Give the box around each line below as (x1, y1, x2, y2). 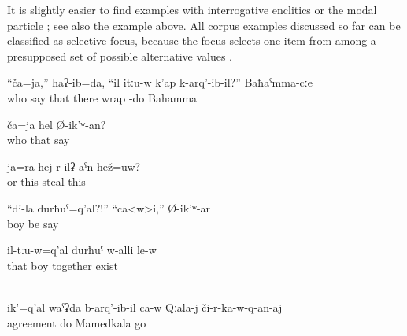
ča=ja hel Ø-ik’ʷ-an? (7, 116, 106, 132)
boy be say (7, 215, 59, 231)
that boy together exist (7, 257, 118, 273)
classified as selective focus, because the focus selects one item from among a (7, 32, 376, 49)
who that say (7, 131, 70, 148)
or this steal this (7, 173, 86, 190)
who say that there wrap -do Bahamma (7, 89, 198, 105)
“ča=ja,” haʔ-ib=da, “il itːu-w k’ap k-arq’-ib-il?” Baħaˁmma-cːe (7, 74, 313, 90)
